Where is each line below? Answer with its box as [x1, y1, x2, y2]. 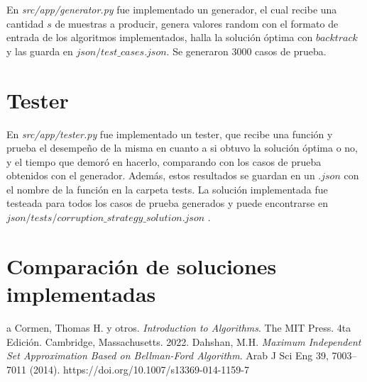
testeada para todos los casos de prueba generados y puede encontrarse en [6, 196, 328, 210]
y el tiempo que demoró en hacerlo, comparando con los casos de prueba [6, 154, 322, 169]
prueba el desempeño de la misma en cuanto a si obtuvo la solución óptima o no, [6, 140, 358, 155]
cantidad [6, 16, 44, 30]
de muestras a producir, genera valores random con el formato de [55, 16, 339, 30]
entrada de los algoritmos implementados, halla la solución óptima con [6, 30, 313, 45]
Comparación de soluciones [6, 251, 277, 280]
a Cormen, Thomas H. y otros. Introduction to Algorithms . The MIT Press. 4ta [6, 320, 351, 335]
